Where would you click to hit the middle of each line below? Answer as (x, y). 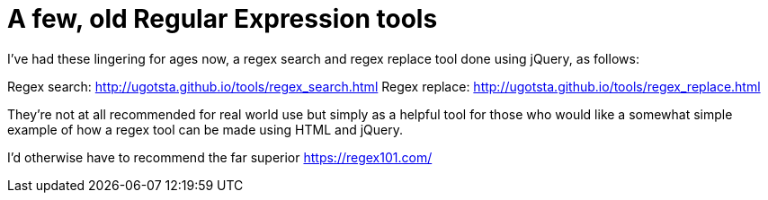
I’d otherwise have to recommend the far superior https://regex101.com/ (220, 157)
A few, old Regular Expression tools (223, 19)
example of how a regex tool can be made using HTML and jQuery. (205, 129)
